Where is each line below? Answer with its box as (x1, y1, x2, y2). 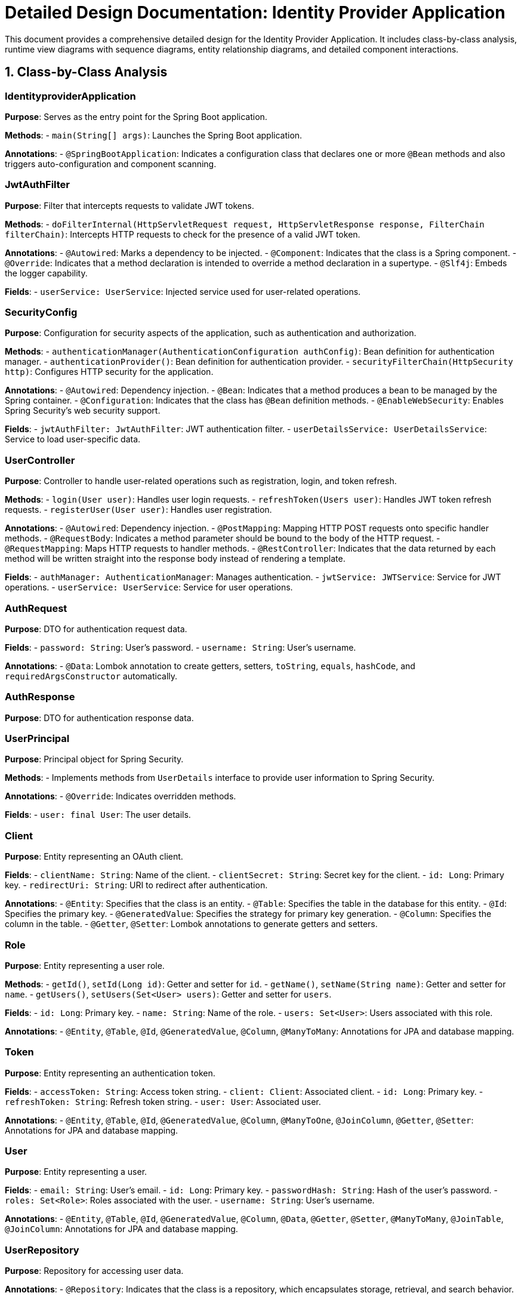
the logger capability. (5, 267, 88, 278)
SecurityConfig (5, 306, 78, 319)
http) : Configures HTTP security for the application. (5, 367, 214, 377)
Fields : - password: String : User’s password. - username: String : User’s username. (5, 642, 356, 652)
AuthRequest (5, 602, 67, 614)
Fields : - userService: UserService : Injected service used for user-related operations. (5, 286, 361, 297)
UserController (5, 454, 75, 466)
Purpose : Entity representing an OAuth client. (5, 851, 183, 862)
